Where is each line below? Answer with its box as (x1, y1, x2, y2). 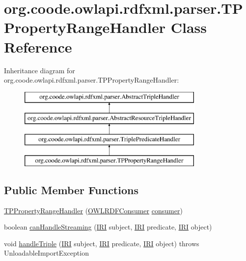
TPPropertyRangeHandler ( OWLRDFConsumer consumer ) (4, 205, 183, 215)
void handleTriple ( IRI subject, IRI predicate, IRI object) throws (4, 238, 199, 248)
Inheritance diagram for (4, 65, 75, 75)
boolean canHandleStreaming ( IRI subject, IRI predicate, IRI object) (4, 222, 212, 232)
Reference (4, 36, 72, 57)
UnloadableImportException (4, 248, 89, 258)
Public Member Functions (4, 182, 138, 197)
